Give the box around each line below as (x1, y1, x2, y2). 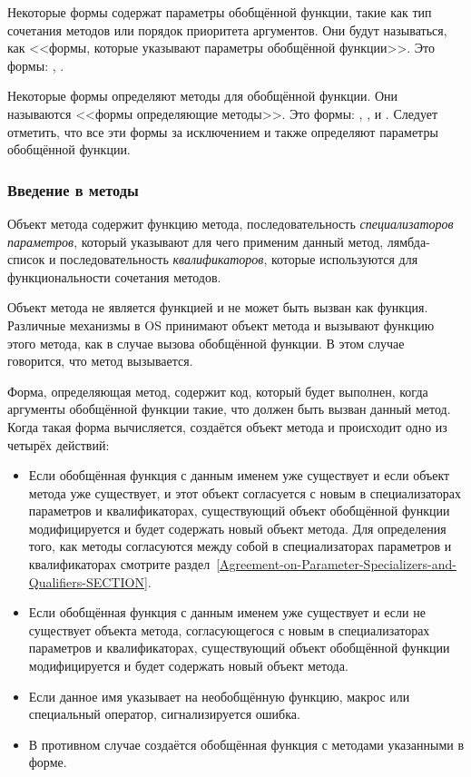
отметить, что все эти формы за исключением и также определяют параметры (7, 122, 438, 141)
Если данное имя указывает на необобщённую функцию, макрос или (28, 686, 410, 705)
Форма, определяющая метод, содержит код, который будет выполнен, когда (7, 381, 428, 400)
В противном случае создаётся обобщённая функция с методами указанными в (28, 734, 465, 753)
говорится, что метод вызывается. (7, 351, 193, 370)
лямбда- (387, 231, 430, 251)
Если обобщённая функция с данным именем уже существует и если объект (28, 466, 450, 485)
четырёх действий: (7, 435, 110, 454)
